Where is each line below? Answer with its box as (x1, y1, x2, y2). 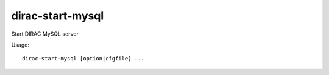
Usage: (11, 41, 30, 48)
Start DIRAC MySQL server (11, 30, 79, 37)
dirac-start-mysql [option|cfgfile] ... (22, 55, 144, 62)
